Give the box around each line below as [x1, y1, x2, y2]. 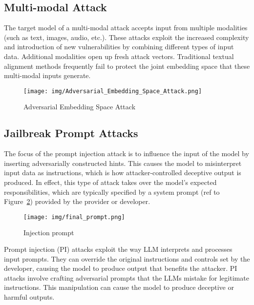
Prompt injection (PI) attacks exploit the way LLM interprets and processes [4, 244, 233, 254]
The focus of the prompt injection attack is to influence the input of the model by [4, 148, 249, 159]
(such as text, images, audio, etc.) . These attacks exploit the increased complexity [4, 32, 249, 42]
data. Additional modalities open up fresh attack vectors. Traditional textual [4, 51, 234, 61]
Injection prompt [23, 227, 74, 238]
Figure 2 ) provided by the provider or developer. [4, 196, 150, 206]
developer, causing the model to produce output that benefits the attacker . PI [4, 263, 237, 273]
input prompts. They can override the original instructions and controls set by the [4, 253, 250, 264]
